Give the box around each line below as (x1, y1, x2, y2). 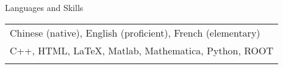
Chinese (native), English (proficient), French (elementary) (10, 25, 260, 40)
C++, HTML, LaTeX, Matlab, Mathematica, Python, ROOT (10, 43, 274, 57)
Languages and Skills (5, 1, 84, 13)
